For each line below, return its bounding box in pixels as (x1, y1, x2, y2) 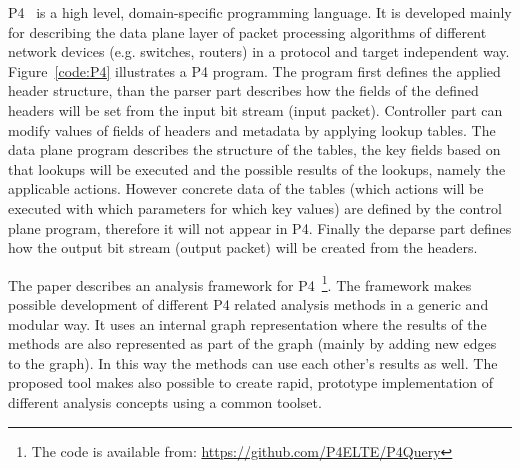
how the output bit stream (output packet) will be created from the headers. (8, 237, 478, 258)
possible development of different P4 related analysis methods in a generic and (8, 293, 489, 314)
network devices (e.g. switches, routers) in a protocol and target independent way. (8, 41, 510, 62)
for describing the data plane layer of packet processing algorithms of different (8, 21, 487, 42)
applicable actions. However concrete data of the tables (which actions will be (8, 178, 484, 199)
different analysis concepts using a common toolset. (8, 391, 322, 412)
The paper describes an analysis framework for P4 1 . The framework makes (8, 271, 472, 295)
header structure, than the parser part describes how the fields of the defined (8, 80, 479, 101)
